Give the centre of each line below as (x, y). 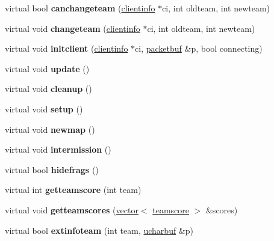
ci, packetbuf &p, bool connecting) (199, 48)
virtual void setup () (44, 108)
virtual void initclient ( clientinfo (67, 48)
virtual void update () (47, 68)
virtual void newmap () (50, 129)
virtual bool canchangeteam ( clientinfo (80, 8)
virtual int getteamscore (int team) (73, 190)
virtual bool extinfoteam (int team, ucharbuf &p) (99, 230)
